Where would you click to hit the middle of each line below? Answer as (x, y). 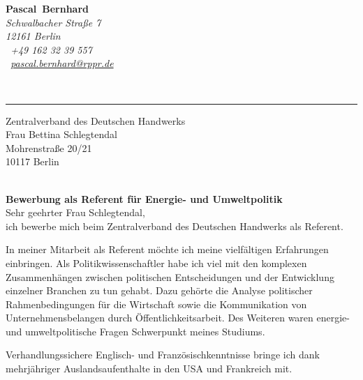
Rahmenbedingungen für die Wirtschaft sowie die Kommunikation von (156, 304)
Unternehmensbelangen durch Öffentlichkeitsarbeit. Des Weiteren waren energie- (178, 318)
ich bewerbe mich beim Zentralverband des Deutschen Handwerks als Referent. (175, 226)
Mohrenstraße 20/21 (49, 147)
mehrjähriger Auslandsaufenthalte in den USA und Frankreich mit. (149, 368)
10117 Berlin (32, 161)
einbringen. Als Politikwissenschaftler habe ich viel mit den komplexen (156, 263)
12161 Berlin (33, 36)
